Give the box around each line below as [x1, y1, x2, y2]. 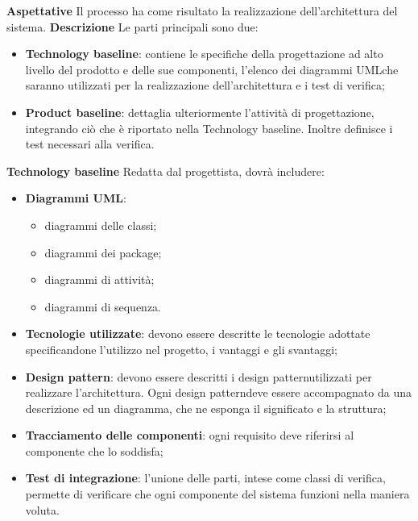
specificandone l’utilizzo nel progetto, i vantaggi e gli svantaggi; [25, 340, 337, 357]
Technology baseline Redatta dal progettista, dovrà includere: [6, 162, 325, 179]
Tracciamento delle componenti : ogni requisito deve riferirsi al [25, 427, 354, 444]
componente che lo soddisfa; [25, 442, 163, 459]
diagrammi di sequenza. [44, 298, 161, 315]
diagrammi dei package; [44, 244, 162, 260]
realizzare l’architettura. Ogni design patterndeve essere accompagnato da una [25, 384, 412, 401]
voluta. [25, 501, 60, 518]
